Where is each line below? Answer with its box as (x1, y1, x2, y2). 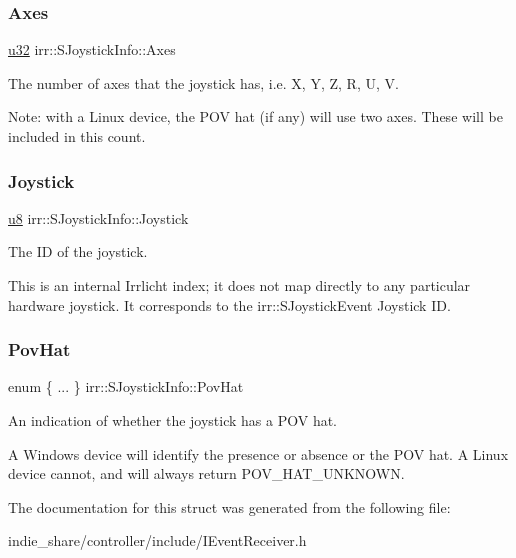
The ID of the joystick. (8, 241, 148, 262)
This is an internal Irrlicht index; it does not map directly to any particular (8, 275, 471, 295)
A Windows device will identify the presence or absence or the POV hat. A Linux (8, 443, 509, 464)
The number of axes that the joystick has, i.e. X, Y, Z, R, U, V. (8, 72, 399, 93)
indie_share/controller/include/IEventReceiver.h (8, 530, 307, 551)
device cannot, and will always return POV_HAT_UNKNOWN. (8, 463, 405, 484)
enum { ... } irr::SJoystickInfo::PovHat (8, 376, 244, 397)
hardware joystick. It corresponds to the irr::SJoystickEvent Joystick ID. (8, 294, 451, 315)
